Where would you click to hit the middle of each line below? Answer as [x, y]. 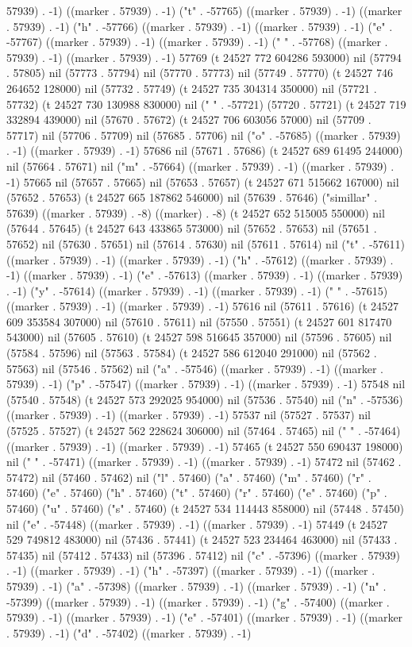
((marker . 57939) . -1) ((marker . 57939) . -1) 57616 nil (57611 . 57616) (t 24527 [203, 306]
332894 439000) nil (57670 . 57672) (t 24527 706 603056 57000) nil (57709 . [189, 119]
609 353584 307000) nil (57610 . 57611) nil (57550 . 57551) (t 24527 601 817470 [199, 321]
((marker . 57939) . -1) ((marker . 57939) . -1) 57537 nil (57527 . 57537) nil [189, 415]
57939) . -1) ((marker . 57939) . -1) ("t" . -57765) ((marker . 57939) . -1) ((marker [204, 10]
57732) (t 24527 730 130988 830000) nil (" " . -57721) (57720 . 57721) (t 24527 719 [206, 104]
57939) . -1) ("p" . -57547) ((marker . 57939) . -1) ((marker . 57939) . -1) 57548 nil [206, 384]
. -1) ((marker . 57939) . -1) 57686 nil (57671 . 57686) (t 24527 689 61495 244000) [205, 150]
